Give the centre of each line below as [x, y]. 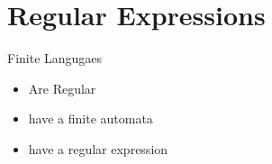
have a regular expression [98, 148]
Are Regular [62, 88]
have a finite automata [91, 118]
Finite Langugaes [55, 58]
